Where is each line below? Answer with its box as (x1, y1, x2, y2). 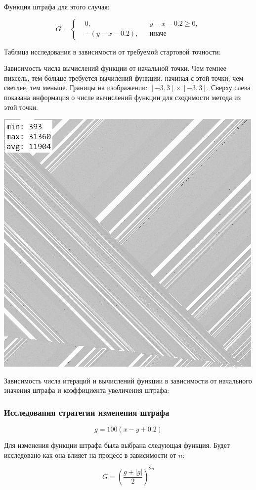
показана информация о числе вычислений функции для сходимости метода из (4, 92, 241, 102)
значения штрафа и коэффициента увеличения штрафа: (4, 385, 170, 395)
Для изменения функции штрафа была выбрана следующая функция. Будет (4, 440, 230, 450)
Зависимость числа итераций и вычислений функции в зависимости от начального (4, 375, 252, 385)
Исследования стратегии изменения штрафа (4, 406, 170, 418)
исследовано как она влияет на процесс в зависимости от (4, 449, 176, 460)
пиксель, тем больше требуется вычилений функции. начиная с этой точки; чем (4, 72, 244, 83)
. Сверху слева (207, 82, 251, 93)
